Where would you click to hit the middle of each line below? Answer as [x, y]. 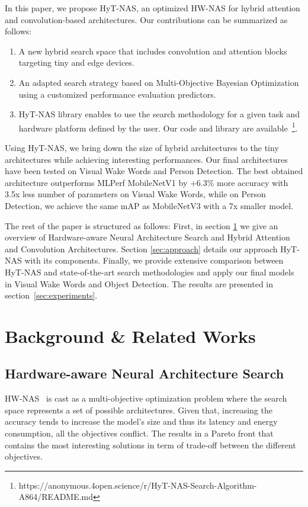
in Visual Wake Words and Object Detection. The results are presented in [139, 283]
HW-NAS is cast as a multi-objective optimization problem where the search [146, 398]
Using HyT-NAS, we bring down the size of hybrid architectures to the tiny [142, 147]
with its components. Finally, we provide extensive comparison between [154, 260]
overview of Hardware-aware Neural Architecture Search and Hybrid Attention [147, 237]
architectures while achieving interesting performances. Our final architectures [146, 159]
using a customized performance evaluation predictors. [117, 94]
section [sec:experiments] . [51, 295]
